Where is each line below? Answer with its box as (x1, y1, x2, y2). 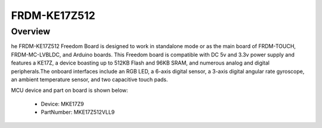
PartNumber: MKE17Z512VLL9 (41, 108, 115, 116)
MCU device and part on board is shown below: (11, 87, 128, 94)
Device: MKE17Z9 (41, 100, 84, 107)
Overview (11, 26, 51, 37)
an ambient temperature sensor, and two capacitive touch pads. (11, 76, 168, 83)
